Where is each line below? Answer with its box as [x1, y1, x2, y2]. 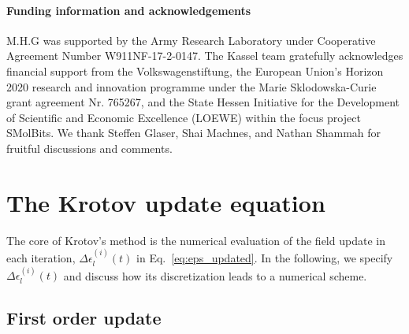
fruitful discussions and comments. [6, 139, 173, 156]
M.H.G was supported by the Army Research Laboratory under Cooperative [6, 32, 376, 48]
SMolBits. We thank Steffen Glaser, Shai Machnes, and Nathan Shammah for [6, 124, 381, 141]
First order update [6, 306, 162, 330]
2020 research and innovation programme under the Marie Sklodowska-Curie [6, 78, 377, 95]
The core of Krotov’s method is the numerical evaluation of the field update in [6, 232, 385, 248]
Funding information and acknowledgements [6, 2, 251, 18]
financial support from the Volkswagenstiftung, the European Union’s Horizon [6, 62, 384, 79]
